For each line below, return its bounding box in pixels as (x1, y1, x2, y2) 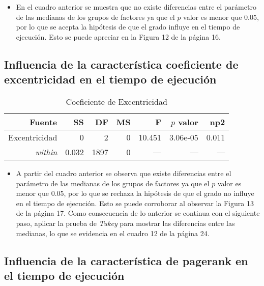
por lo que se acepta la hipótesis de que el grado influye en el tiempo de (16, 21, 240, 32)
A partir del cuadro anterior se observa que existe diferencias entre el (16, 167, 231, 178)
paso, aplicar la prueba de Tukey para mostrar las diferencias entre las (16, 217, 235, 228)
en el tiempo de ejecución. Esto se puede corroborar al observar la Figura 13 (16, 197, 254, 208)
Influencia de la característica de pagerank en (4, 252, 248, 268)
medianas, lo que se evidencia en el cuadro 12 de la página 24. (16, 227, 210, 238)
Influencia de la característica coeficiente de (4, 56, 239, 72)
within (35, 146, 57, 158)
